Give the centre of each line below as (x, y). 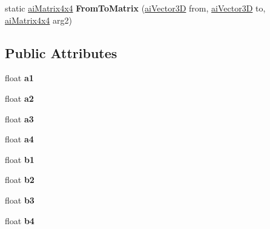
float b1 (20, 159)
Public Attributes (61, 52)
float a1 (19, 78)
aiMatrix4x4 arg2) (38, 20)
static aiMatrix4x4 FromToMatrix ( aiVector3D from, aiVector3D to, (135, 8)
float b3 (20, 200)
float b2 (20, 180)
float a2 (19, 98)
